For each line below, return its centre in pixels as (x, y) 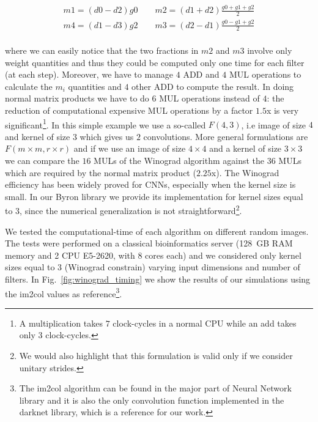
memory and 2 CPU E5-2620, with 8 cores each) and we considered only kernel (153, 255)
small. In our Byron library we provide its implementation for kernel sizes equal (154, 196)
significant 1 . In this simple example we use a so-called (105, 124)
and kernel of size (38, 136)
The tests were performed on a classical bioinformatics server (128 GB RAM (149, 243)
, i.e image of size (273, 124)
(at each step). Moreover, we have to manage (89, 74)
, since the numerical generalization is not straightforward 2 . (131, 209)
